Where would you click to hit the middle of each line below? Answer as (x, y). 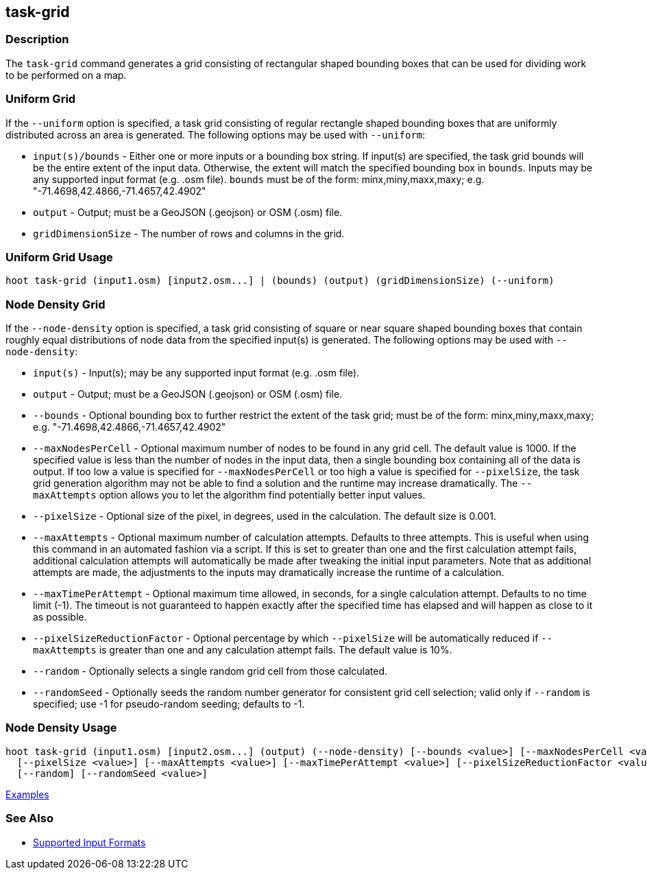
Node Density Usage (61, 728)
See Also (29, 818)
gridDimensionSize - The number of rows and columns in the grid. (189, 233)
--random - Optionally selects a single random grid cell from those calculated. (210, 671)
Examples (27, 794)
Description (37, 39)
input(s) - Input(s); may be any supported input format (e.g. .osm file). (196, 373)
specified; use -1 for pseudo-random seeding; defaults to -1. (169, 704)
